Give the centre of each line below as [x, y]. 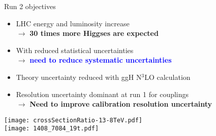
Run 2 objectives [30, 6]
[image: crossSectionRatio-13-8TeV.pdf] [73, 120]
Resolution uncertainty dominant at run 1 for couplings [102, 94]
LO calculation [167, 77]
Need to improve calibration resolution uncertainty [121, 104]
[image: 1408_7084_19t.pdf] [52, 129]
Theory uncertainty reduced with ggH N [79, 77]
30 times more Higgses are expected [94, 33]
